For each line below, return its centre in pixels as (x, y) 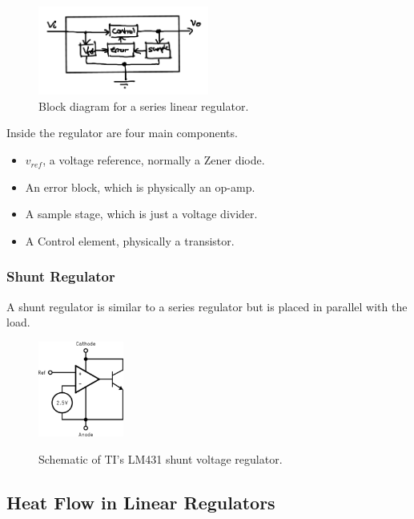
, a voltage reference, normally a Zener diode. (154, 160)
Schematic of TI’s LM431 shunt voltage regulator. (161, 458)
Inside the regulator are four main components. (122, 133)
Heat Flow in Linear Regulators (141, 502)
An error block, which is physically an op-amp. (140, 187)
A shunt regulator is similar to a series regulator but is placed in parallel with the (207, 306)
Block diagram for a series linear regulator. (144, 105)
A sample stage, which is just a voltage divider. (141, 214)
